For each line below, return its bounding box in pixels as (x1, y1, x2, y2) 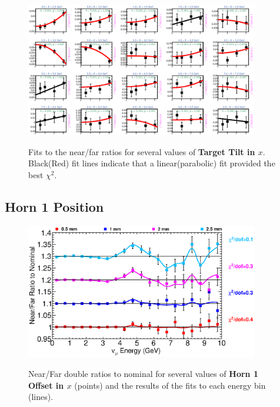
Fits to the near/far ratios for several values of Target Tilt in (28, 145, 255, 157)
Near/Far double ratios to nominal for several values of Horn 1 (28, 367, 258, 379)
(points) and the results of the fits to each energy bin (74, 379, 266, 391)
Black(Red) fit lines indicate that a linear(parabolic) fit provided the (28, 157, 275, 169)
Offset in (28, 379, 64, 391)
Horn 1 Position (5, 198, 104, 216)
